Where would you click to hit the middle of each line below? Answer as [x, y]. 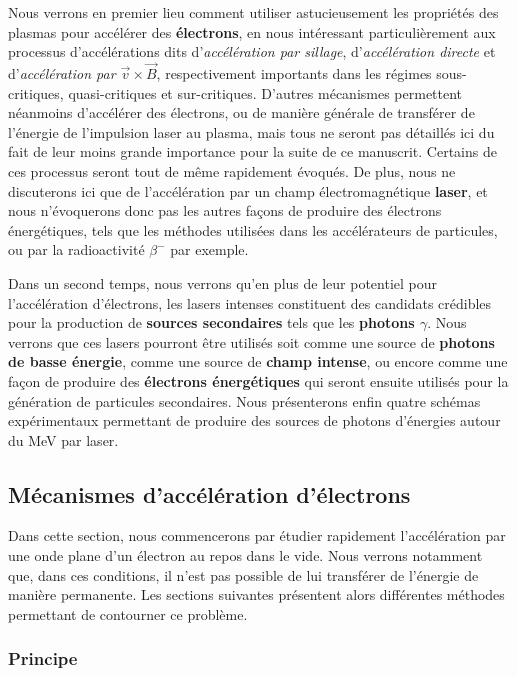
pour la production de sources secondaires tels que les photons [211, 322]
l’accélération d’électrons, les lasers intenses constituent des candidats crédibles [250, 302]
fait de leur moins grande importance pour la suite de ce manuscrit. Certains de [252, 151]
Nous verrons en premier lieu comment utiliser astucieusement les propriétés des [253, 12]
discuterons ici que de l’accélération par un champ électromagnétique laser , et [248, 190]
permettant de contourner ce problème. [128, 613]
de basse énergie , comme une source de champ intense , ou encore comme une [258, 361]
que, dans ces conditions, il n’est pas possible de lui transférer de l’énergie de [243, 574]
